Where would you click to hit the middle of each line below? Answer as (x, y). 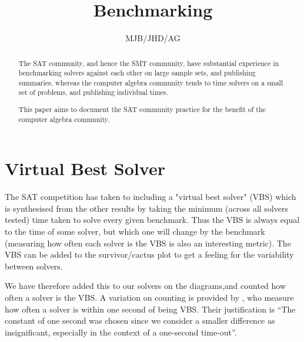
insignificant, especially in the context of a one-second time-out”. (121, 332)
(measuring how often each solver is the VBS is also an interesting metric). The (148, 243)
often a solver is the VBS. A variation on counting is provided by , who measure (149, 297)
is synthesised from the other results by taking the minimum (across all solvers (146, 208)
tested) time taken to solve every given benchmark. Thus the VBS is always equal (152, 220)
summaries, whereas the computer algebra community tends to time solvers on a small (151, 82)
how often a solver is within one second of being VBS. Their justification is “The (150, 309)
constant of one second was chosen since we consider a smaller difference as (140, 320)
